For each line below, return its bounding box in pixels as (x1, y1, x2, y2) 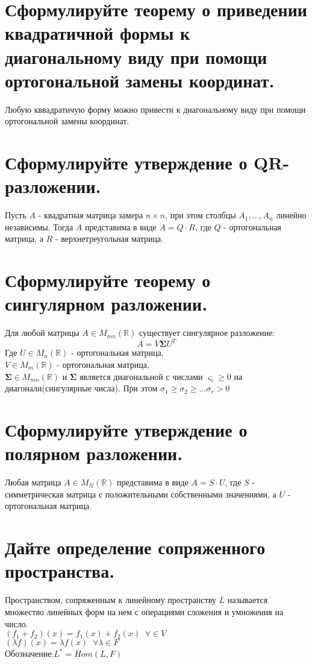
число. (5, 617, 28, 630)
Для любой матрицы (5, 326, 80, 339)
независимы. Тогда (5, 220, 73, 233)
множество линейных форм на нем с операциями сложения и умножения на (5, 605, 284, 618)
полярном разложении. (5, 441, 183, 466)
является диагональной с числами (80, 370, 203, 382)
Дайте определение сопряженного (5, 535, 266, 560)
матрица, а (5, 232, 43, 245)
